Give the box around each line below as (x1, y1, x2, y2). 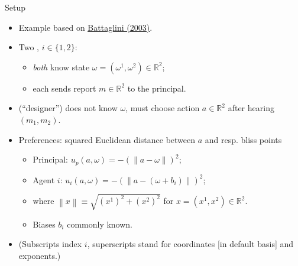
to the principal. (127, 82, 186, 94)
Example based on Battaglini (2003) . (18, 21, 153, 33)
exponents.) (18, 249, 61, 261)
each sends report (33, 82, 96, 94)
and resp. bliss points (205, 133, 282, 145)
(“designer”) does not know (18, 102, 118, 114)
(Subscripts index (18, 238, 82, 250)
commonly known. (67, 218, 133, 230)
